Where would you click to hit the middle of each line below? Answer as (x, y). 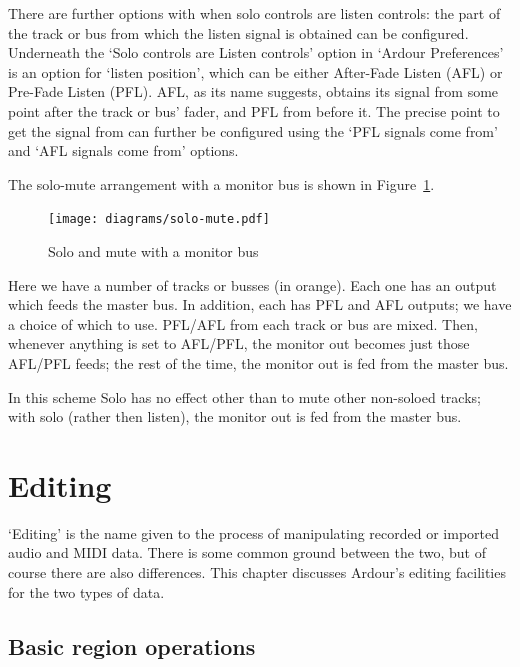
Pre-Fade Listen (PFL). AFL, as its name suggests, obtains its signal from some (253, 91)
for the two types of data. (86, 591)
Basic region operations (132, 645)
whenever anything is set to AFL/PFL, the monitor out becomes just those (239, 343)
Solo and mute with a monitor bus (153, 251)
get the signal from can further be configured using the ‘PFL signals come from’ (253, 130)
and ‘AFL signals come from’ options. (123, 150)
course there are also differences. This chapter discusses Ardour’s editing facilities (257, 572)
